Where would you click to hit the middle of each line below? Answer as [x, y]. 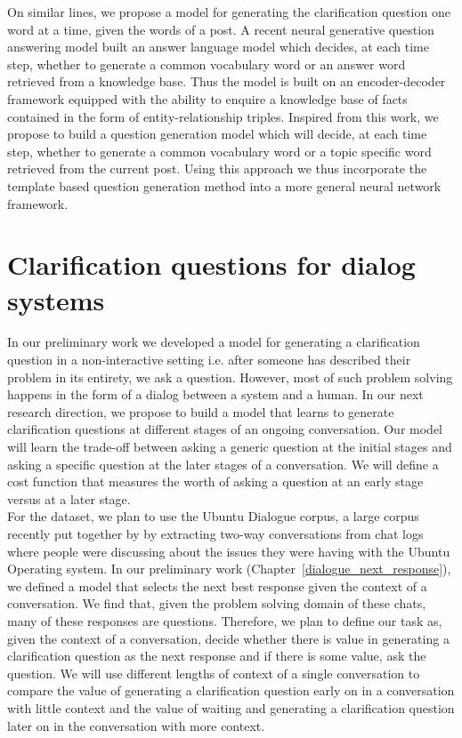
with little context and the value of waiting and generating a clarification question [231, 707]
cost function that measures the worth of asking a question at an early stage [215, 481]
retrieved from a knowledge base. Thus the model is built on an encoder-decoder [227, 81]
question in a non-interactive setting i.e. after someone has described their [209, 360]
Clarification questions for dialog [211, 265]
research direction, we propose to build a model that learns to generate [201, 411]
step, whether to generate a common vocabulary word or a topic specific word [219, 151]
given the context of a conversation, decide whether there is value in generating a [228, 638]
